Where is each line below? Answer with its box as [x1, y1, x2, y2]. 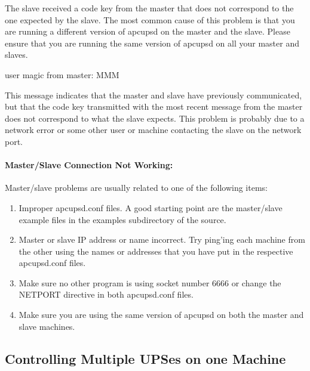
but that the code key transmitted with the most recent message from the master [5, 100, 303, 113]
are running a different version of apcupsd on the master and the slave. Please [5, 25, 290, 38]
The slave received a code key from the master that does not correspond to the [5, 2, 294, 14]
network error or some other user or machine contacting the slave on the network [5, 123, 302, 136]
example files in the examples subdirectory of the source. [19, 213, 226, 225]
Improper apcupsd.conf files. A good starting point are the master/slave [19, 201, 283, 214]
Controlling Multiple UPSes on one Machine [5, 349, 286, 367]
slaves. [5, 48, 28, 61]
